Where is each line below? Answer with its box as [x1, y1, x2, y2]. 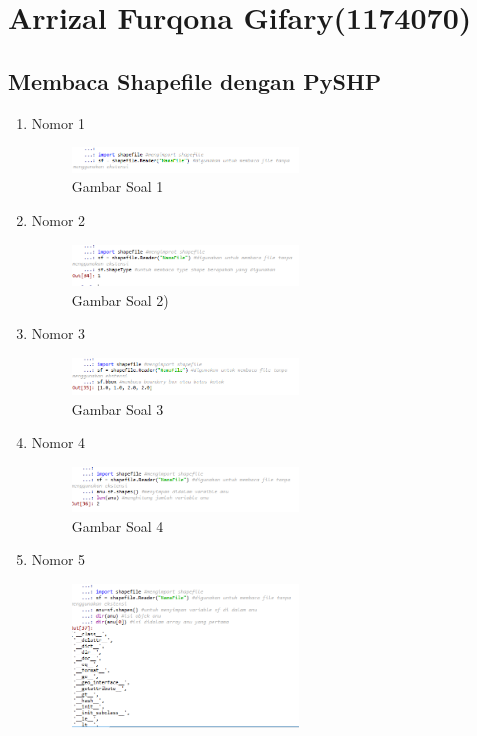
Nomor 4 [31, 432, 86, 453]
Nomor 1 [31, 112, 86, 133]
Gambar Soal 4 [71, 515, 164, 536]
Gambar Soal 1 [71, 176, 164, 197]
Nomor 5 [31, 549, 86, 570]
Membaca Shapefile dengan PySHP [8, 65, 382, 96]
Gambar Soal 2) [71, 289, 169, 310]
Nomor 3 [31, 323, 86, 344]
